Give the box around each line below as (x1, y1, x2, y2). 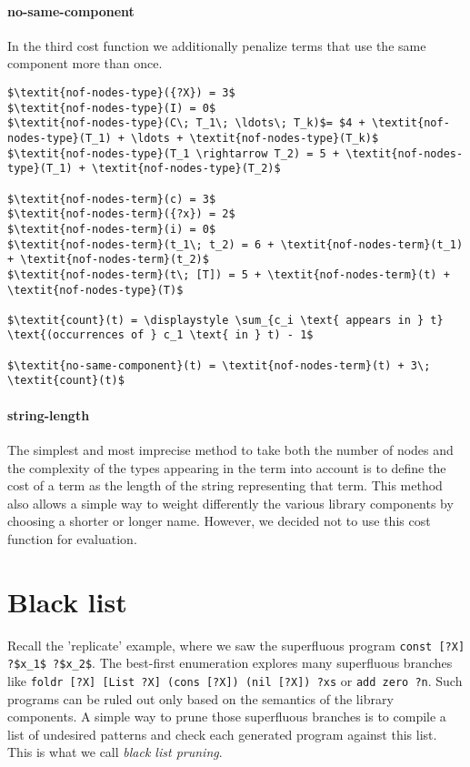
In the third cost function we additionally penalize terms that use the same (7, 35, 426, 55)
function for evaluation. (7, 529, 137, 548)
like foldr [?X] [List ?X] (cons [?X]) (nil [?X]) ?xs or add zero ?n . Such (7, 671, 463, 690)
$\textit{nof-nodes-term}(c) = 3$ (7, 192, 216, 206)
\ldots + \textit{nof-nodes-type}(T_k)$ (131, 131, 379, 145)
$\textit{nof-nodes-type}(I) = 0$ (7, 101, 216, 115)
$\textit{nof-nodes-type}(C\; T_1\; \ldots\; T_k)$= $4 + (7, 116, 365, 130)
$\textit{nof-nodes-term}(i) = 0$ (7, 222, 216, 236)
